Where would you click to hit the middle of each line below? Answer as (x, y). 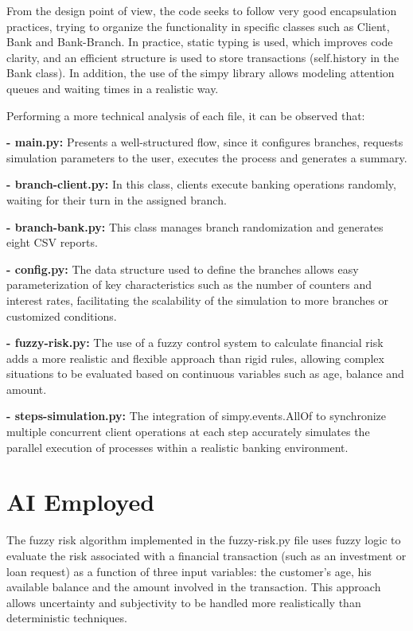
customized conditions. (62, 315)
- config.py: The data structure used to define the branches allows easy (183, 269)
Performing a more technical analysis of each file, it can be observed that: (186, 115)
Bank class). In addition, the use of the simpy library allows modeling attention (201, 73)
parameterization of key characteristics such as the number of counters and (189, 284)
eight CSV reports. (52, 242)
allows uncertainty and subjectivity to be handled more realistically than (184, 602)
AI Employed (81, 502)
